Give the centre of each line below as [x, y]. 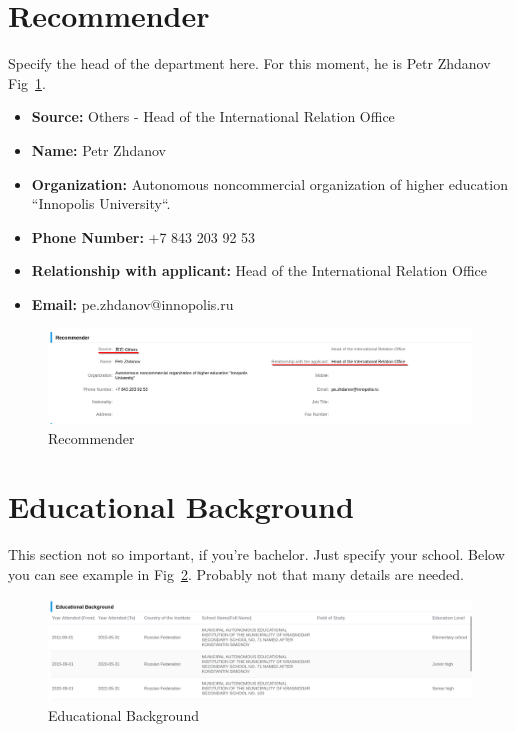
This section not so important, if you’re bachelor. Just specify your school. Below [256, 554]
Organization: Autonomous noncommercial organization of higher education [269, 183]
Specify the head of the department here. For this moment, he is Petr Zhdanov [249, 63]
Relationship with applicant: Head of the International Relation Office [259, 270]
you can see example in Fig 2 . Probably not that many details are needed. [236, 574]
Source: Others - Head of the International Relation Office [213, 116]
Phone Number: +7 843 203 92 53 [143, 236]
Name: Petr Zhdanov [99, 149]
